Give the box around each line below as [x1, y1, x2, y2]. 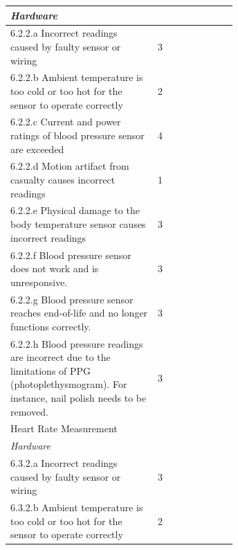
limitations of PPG [10, 363, 91, 378]
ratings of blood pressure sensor [10, 128, 145, 142]
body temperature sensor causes [10, 217, 146, 231]
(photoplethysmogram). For [10, 377, 127, 391]
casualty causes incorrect [10, 172, 116, 187]
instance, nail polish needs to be [10, 390, 147, 405]
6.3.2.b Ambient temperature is [10, 500, 143, 515]
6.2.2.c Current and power [10, 114, 121, 129]
